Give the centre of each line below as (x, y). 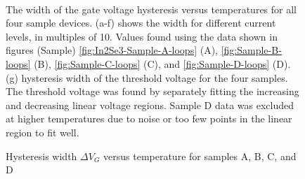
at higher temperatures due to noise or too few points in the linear (149, 119)
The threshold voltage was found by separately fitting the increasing (152, 91)
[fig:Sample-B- (251, 50)
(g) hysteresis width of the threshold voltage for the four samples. (147, 77)
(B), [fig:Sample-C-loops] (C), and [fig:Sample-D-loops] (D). (162, 63)
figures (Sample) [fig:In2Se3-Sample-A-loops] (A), (112, 50)
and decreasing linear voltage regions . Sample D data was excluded (150, 105)
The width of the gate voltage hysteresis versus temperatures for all (151, 9)
